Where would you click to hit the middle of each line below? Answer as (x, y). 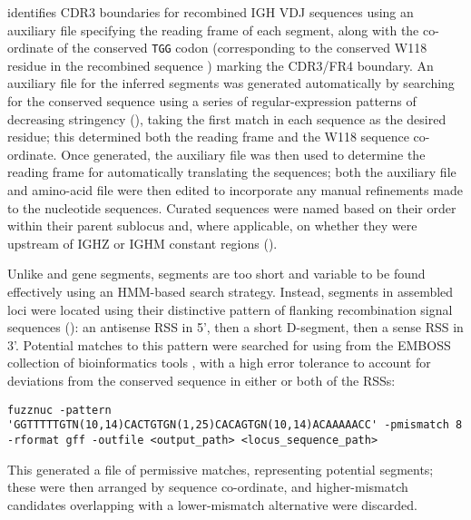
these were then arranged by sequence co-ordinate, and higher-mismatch (208, 487)
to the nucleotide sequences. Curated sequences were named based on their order (232, 207)
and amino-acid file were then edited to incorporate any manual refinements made (235, 190)
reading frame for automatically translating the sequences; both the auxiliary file (232, 172)
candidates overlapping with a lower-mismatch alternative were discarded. (212, 504)
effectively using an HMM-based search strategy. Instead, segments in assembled (231, 291)
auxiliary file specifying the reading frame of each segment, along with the (213, 29)
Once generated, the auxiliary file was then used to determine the (243, 154)
